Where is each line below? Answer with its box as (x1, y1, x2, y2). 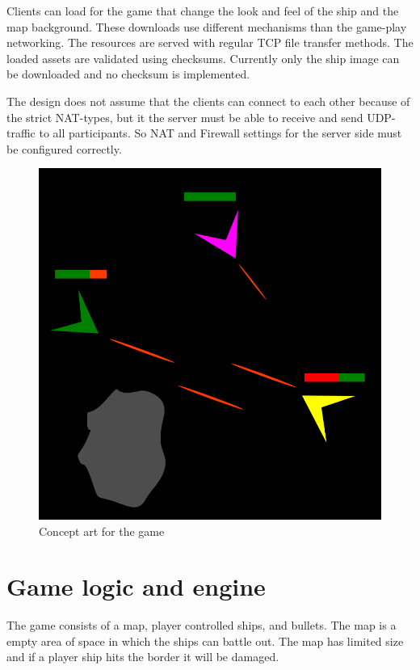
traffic (6, 124, 36, 141)
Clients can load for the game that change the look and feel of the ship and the (6, 2, 399, 19)
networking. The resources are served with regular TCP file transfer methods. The (6, 34, 414, 51)
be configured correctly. (6, 140, 122, 157)
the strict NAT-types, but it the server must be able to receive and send (6, 108, 363, 125)
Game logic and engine (6, 570, 266, 603)
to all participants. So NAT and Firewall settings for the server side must (39, 124, 402, 141)
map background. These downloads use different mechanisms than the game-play (6, 18, 407, 35)
